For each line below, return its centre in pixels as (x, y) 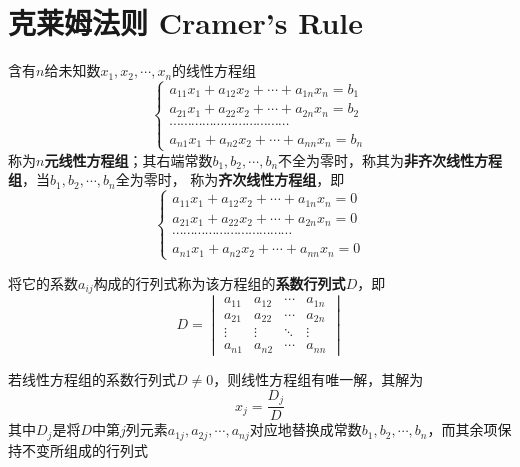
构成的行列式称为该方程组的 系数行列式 (219, 282)
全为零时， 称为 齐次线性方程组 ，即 (230, 179)
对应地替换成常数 (305, 429)
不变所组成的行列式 (84, 449)
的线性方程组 (214, 70)
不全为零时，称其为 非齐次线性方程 (390, 159)
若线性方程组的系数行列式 (92, 379)
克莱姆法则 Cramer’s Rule (185, 22)
